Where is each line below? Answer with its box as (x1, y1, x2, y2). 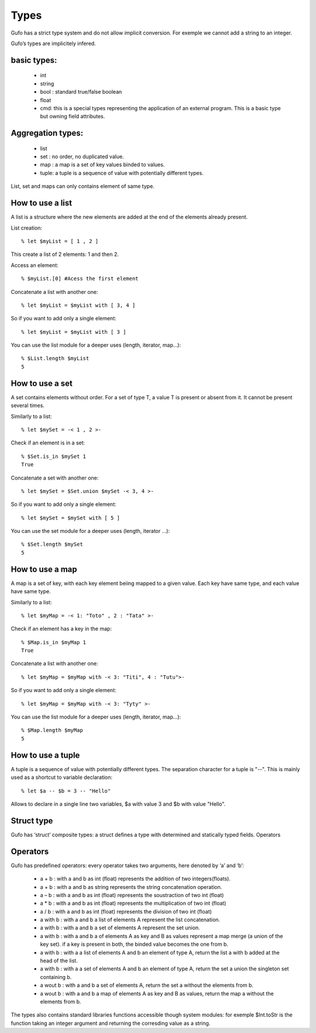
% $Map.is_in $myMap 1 (21, 639, 87, 645)
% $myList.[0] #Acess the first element (21, 275, 139, 282)
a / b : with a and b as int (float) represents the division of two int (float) (40, 908, 212, 915)
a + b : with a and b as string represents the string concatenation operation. (40, 883, 222, 890)
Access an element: (11, 261, 59, 269)
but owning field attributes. (40, 113, 105, 120)
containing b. (40, 973, 72, 980)
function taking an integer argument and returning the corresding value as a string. (11, 1020, 211, 1027)
